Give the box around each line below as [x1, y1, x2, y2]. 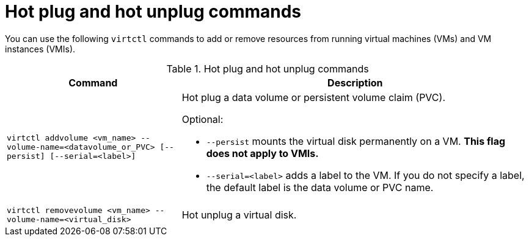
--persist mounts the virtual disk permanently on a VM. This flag [206, 134, 506, 147]
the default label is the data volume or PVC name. [206, 181, 434, 194]
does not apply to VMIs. [206, 147, 319, 159]
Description [327, 76, 383, 89]
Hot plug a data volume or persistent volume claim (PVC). [181, 91, 445, 103]
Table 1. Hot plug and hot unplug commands [166, 62, 369, 75]
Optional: [181, 113, 224, 125]
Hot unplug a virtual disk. [181, 208, 297, 221]
